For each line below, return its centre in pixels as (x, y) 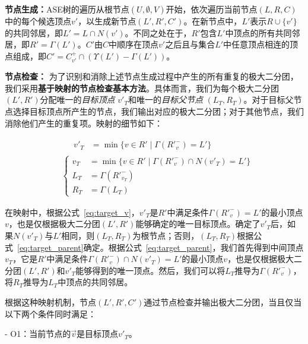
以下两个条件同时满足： (50, 313)
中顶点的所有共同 (258, 32)
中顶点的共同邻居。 (95, 282)
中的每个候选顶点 (38, 21)
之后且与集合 (190, 44)
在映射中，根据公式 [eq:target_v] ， (72, 212)
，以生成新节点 (107, 21)
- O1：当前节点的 (38, 334)
